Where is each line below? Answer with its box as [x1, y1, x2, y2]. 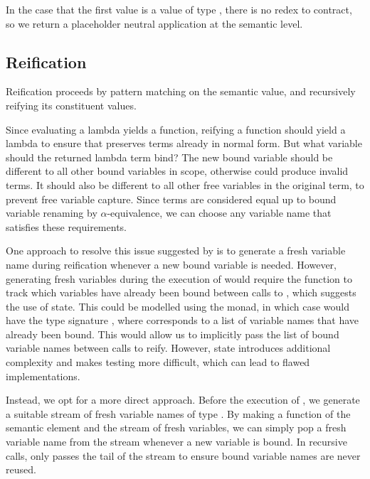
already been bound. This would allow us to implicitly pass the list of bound [6, 326, 339, 341]
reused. [6, 462, 36, 477]
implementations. [6, 368, 80, 383]
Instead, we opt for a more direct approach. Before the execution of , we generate [6, 392, 360, 407]
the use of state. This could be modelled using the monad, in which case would [6, 298, 349, 313]
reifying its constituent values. [6, 97, 137, 112]
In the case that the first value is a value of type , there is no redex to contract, [6, 2, 352, 16]
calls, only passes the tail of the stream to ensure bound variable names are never [6, 448, 361, 463]
